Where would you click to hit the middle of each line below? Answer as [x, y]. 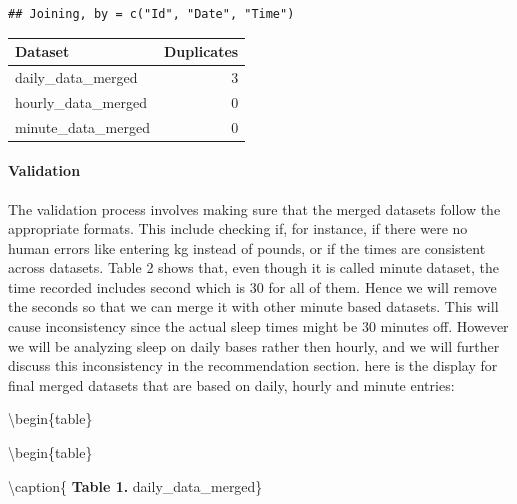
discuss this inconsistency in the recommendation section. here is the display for [253, 365]
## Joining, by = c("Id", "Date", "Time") [151, 14]
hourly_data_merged [81, 101]
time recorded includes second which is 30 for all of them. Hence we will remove [252, 286]
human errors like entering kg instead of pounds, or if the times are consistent [247, 247]
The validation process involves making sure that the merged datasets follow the [254, 208]
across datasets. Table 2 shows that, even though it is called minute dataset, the [253, 267]
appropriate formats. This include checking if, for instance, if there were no [238, 228]
